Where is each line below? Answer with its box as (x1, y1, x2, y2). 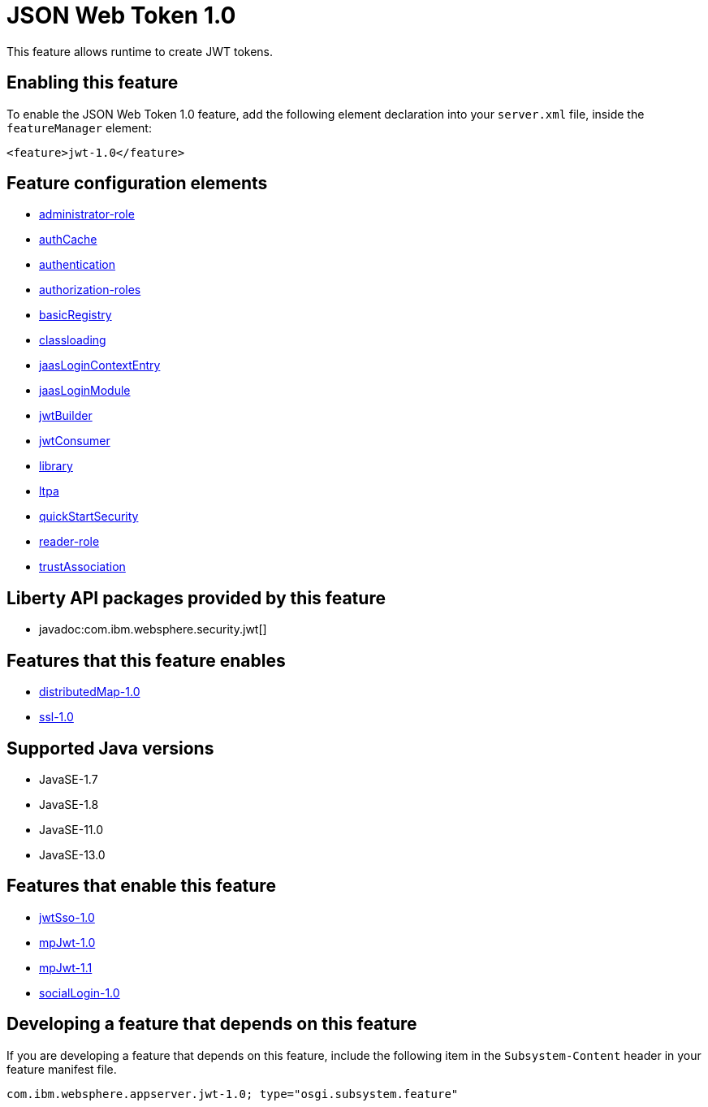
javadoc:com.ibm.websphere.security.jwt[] (39, 622, 267, 637)
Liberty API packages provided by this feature (6, 587, 386, 608)
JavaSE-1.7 (39, 772, 98, 786)
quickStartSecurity (39, 509, 139, 524)
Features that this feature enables (6, 650, 286, 671)
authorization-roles (39, 283, 141, 297)
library (39, 459, 73, 474)
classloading (39, 333, 106, 348)
